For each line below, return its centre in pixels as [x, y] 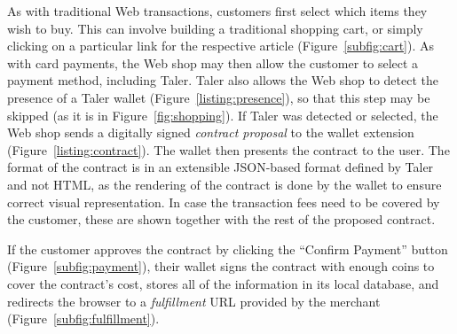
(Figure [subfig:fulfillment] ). [83, 318]
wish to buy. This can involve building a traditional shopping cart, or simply [215, 28]
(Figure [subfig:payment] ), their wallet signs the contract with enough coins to [221, 266]
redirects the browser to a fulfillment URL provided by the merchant [194, 301]
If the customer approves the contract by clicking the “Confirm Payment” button [228, 249]
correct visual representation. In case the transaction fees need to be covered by [224, 202]
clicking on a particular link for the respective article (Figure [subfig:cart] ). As [221, 46]
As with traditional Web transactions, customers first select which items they [217, 11]
